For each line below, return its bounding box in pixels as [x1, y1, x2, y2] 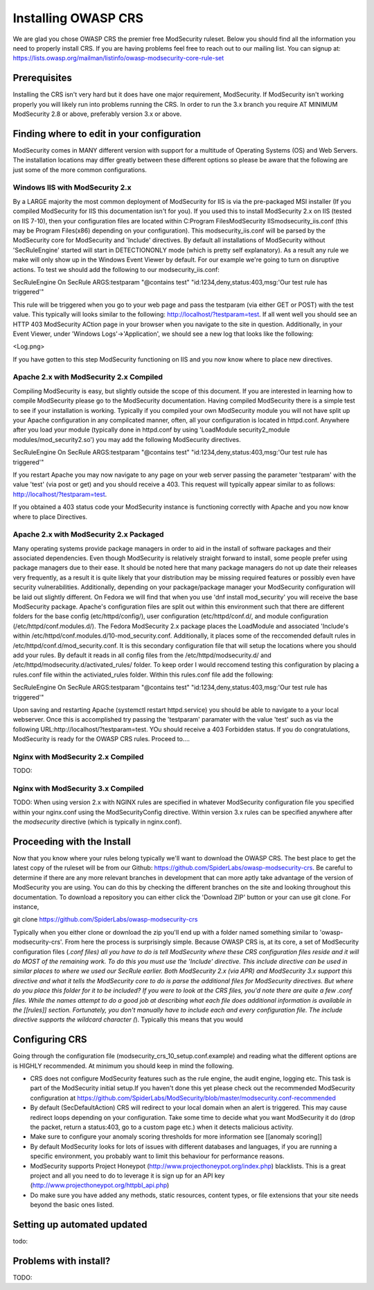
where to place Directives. [12, 512, 88, 520]
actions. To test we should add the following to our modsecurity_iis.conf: [12, 265, 220, 273]
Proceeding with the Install [12, 835, 131, 847]
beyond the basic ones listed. [30, 1200, 114, 1209]
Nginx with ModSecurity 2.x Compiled [12, 752, 144, 761]
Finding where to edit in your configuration [12, 128, 201, 139]
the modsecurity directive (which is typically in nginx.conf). [12, 817, 182, 826]
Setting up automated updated [12, 1219, 148, 1230]
